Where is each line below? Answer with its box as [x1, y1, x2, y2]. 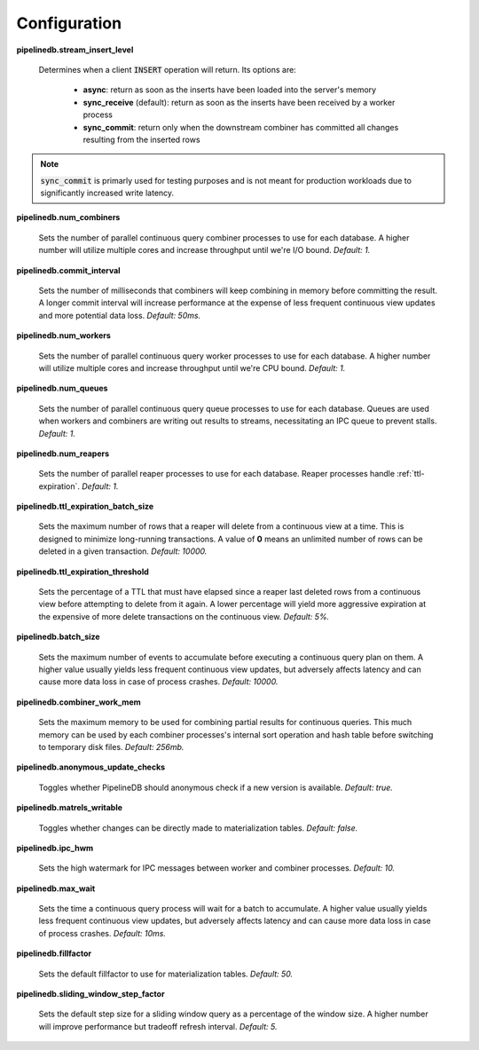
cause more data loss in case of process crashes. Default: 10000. [38, 676, 279, 687]
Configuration [16, 13, 122, 33]
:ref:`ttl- [396, 469, 425, 479]
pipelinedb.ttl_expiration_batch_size [16, 501, 154, 512]
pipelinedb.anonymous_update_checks [16, 762, 166, 772]
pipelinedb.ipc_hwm [16, 842, 94, 853]
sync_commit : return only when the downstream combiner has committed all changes [82, 122, 399, 132]
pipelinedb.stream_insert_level [16, 44, 134, 55]
